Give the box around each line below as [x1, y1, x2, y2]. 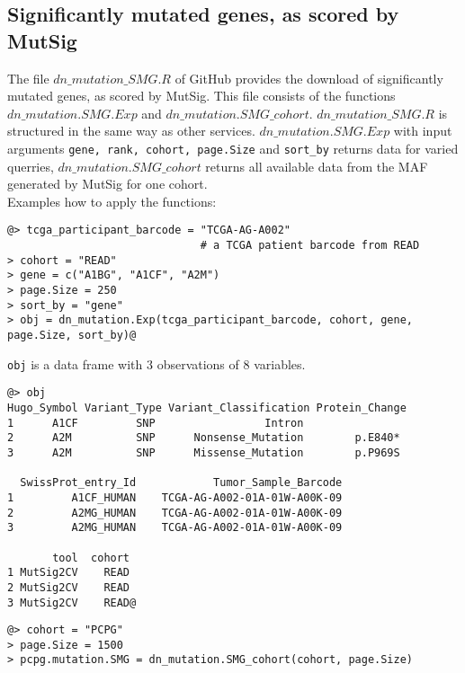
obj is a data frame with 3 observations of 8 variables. [7, 354, 306, 373]
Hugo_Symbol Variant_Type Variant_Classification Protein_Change [7, 401, 407, 414]
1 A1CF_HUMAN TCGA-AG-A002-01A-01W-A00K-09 [7, 491, 343, 504]
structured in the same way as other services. [7, 121, 255, 140]
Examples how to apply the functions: [7, 191, 217, 210]
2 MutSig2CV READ [7, 580, 130, 594]
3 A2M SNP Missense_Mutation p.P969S [7, 446, 400, 459]
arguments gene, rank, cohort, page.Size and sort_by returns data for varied [7, 138, 459, 157]
